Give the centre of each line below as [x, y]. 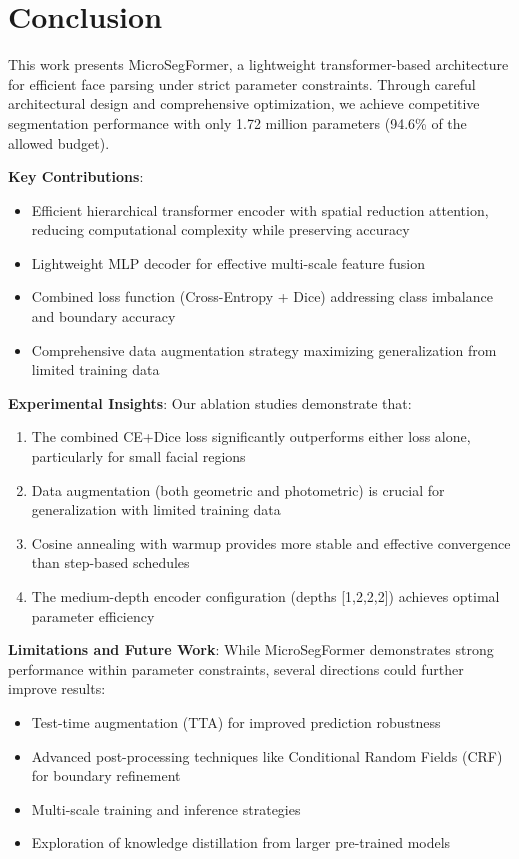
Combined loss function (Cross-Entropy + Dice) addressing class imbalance [262, 296]
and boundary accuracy [103, 316]
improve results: [57, 688]
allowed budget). [59, 142]
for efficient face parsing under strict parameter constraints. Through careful [242, 83]
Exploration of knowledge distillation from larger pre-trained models [241, 842]
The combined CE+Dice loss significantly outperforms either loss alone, [251, 436]
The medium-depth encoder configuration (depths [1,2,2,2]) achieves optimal [265, 596]
